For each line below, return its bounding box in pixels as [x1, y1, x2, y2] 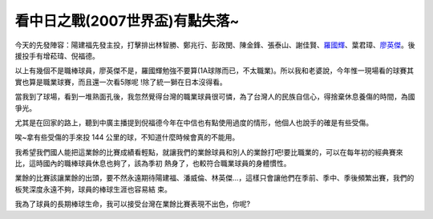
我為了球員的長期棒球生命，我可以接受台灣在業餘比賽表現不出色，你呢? [14, 199, 251, 209]
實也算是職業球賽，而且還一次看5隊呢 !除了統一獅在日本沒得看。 [14, 77, 228, 87]
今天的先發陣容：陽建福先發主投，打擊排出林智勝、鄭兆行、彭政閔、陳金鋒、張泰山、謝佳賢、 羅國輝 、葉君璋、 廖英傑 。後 [14, 40, 415, 50]
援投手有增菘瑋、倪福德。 [14, 51, 99, 60]
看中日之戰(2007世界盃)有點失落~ [14, 12, 240, 30]
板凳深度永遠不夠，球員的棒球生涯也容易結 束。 [14, 185, 172, 194]
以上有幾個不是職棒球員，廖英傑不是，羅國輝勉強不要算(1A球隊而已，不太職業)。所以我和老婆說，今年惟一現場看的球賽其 [14, 66, 415, 75]
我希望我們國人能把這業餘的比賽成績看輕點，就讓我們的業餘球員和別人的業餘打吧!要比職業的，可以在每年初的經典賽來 [14, 147, 404, 156]
